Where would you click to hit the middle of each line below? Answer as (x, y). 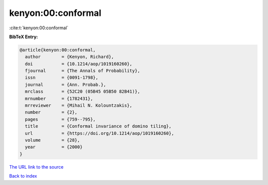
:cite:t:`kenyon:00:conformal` (39, 28)
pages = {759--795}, (61, 119)
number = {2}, (51, 112)
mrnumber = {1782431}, (59, 98)
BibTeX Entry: (24, 37)
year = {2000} (54, 147)
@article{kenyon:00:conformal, (58, 50)
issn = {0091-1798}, (62, 78)
